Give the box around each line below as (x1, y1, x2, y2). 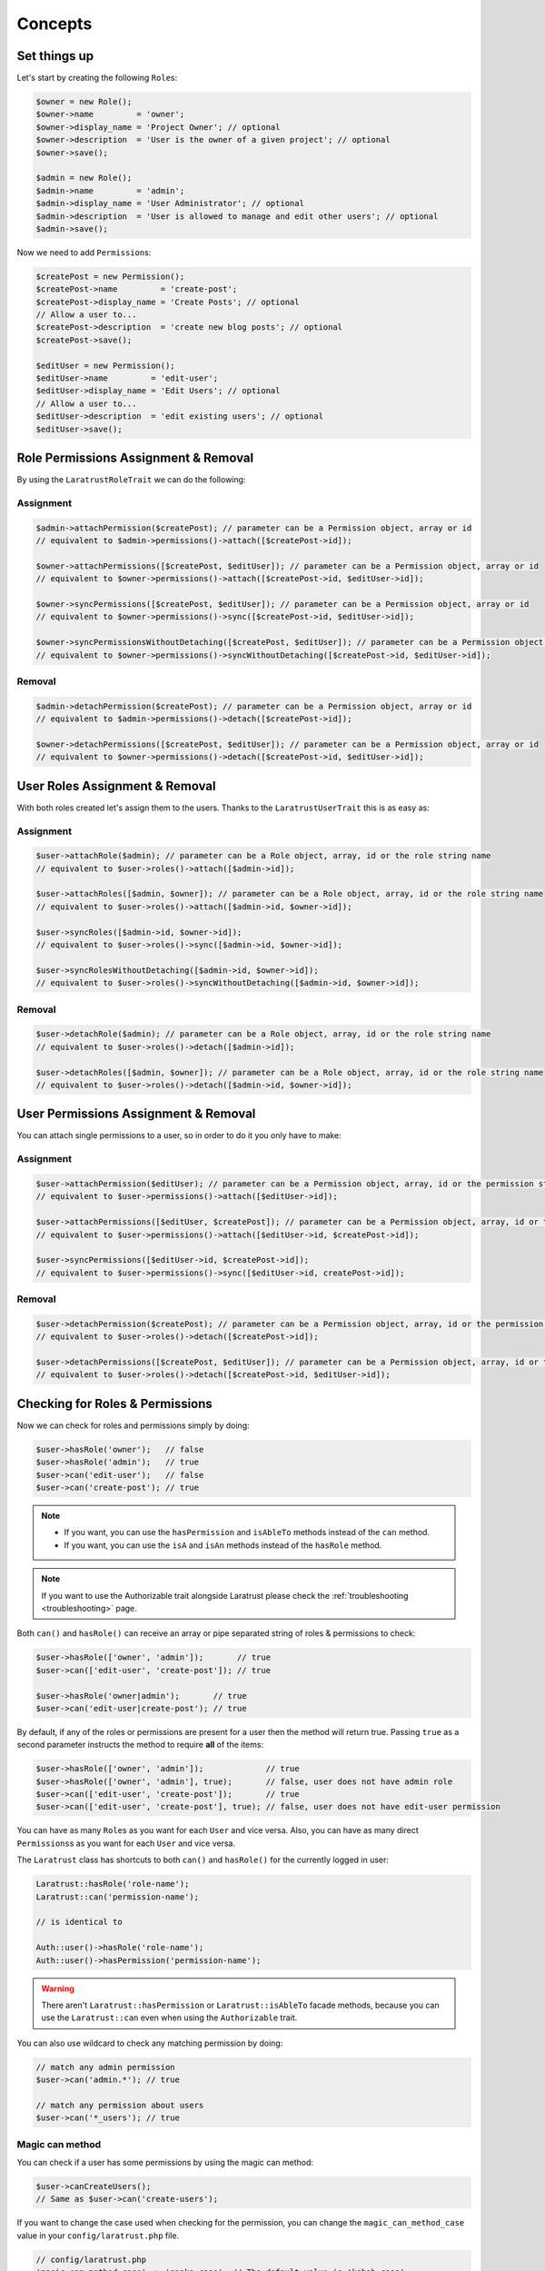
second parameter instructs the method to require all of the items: (16, 1740, 263, 1750)
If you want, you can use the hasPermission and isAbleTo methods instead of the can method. (64, 1527, 431, 1538)
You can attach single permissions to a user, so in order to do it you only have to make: (16, 1130, 342, 1141)
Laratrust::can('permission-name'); (35, 1891, 200, 1902)
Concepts (16, 14, 93, 34)
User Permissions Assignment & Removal (16, 1106, 256, 1122)
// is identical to (35, 1917, 123, 1928)
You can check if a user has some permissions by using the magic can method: (16, 2157, 313, 2167)
